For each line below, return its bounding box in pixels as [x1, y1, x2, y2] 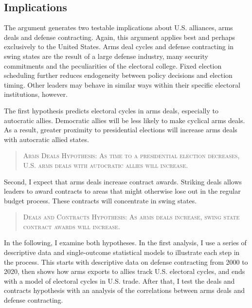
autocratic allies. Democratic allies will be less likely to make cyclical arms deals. [4, 115, 245, 125]
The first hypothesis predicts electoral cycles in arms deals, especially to [4, 105, 218, 115]
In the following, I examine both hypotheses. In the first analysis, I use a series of [4, 237, 247, 248]
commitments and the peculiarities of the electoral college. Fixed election [4, 60, 222, 71]
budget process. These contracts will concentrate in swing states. [4, 195, 197, 205]
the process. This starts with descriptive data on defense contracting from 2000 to [4, 256, 248, 267]
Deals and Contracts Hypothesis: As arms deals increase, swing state [23, 212, 240, 222]
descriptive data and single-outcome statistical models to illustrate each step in [4, 247, 240, 257]
